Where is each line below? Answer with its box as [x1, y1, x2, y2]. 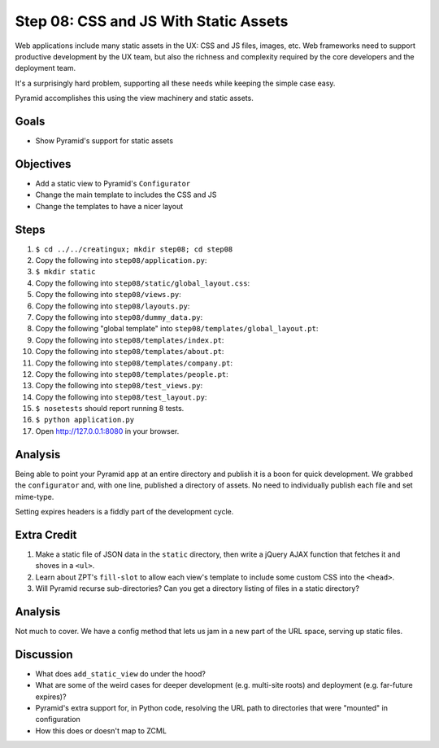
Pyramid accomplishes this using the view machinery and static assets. [15, 94, 254, 103]
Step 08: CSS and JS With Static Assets [15, 12, 289, 30]
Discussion [15, 647, 73, 661]
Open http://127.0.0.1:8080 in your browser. [35, 426, 180, 435]
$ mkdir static [35, 267, 97, 277]
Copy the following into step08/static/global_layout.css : [35, 278, 250, 288]
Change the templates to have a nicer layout [35, 201, 184, 211]
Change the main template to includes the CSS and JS [35, 190, 217, 199]
